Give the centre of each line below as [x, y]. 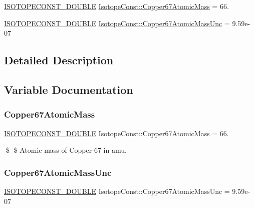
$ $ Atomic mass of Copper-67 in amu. [66, 150]
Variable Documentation [69, 89]
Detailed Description [59, 60]
